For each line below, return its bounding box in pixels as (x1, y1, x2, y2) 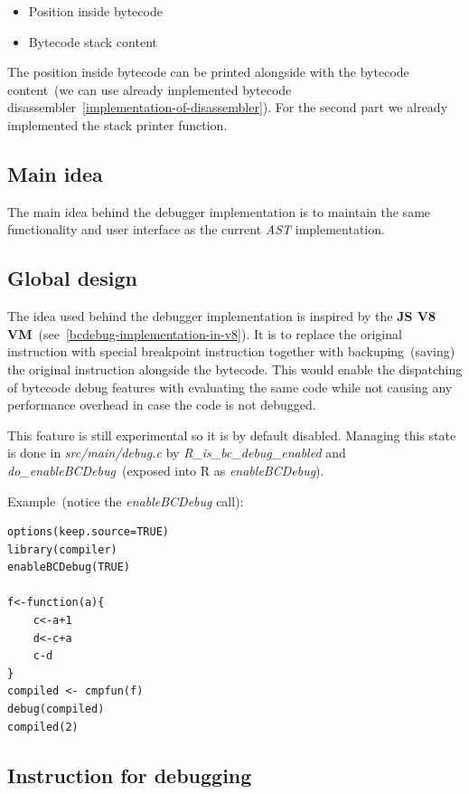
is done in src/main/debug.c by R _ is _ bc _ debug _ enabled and (7, 443, 346, 462)
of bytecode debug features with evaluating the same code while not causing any (7, 377, 453, 396)
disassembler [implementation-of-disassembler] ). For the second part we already (7, 98, 448, 117)
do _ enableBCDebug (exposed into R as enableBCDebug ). (7, 460, 324, 479)
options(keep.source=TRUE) (7, 525, 169, 539)
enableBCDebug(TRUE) (7, 561, 131, 574)
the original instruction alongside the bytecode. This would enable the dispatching (7, 359, 463, 378)
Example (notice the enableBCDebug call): (7, 491, 244, 510)
